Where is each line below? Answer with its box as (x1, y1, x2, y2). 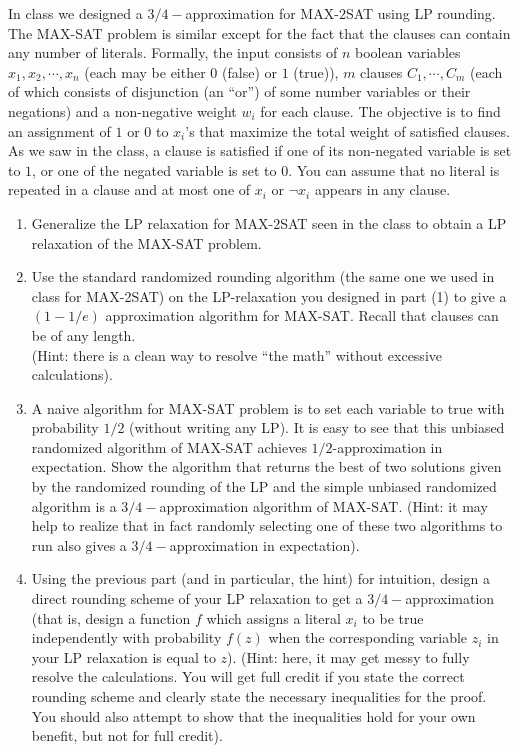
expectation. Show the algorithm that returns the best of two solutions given (31, 456, 502, 477)
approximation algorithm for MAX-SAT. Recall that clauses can (105, 305, 499, 326)
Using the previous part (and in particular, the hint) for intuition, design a (31, 568, 491, 589)
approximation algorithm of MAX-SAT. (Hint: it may (159, 495, 488, 516)
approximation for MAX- (185, 3, 339, 23)
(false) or (222, 61, 277, 82)
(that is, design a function (31, 607, 191, 628)
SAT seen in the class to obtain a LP (280, 212, 507, 233)
